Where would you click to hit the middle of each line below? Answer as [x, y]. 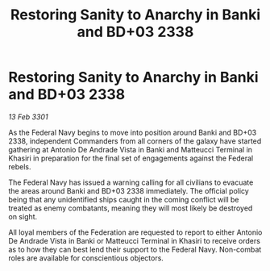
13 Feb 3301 [28, 117]
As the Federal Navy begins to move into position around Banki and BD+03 [133, 132]
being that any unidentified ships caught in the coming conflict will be [124, 199]
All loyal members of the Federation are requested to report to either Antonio [135, 232]
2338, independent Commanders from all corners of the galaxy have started [135, 141]
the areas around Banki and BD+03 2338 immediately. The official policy [129, 190]
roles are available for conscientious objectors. [86, 258]
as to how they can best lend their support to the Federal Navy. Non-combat [135, 249]
